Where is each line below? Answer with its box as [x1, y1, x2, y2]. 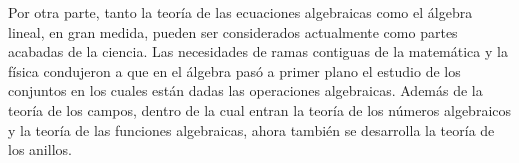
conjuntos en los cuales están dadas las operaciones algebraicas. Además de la [8, 80, 483, 101]
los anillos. [8, 139, 72, 160]
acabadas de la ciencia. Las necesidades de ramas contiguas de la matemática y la [8, 41, 508, 62]
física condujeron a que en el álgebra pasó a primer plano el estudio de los [8, 60, 461, 81]
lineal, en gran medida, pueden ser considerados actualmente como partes [8, 21, 458, 42]
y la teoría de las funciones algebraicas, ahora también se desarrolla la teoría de [8, 119, 495, 140]
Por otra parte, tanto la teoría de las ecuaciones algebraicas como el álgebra [8, 2, 473, 22]
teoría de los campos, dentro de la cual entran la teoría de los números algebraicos [8, 99, 512, 120]
